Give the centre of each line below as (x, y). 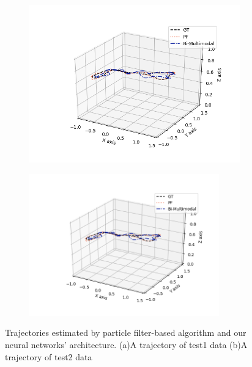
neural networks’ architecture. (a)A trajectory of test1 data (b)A (126, 344)
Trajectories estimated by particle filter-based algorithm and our (126, 332)
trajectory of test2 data (49, 356)
